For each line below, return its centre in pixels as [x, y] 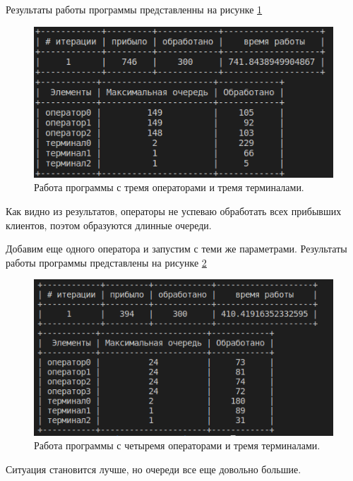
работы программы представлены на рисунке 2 [106, 262]
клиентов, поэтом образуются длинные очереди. [109, 225]
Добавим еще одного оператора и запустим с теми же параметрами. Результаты [176, 249]
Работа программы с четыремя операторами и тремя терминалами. [177, 445]
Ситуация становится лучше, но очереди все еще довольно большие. [154, 469]
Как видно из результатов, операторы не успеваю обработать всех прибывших [174, 211]
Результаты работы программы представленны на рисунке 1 [134, 9]
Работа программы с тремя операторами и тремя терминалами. [169, 187]
